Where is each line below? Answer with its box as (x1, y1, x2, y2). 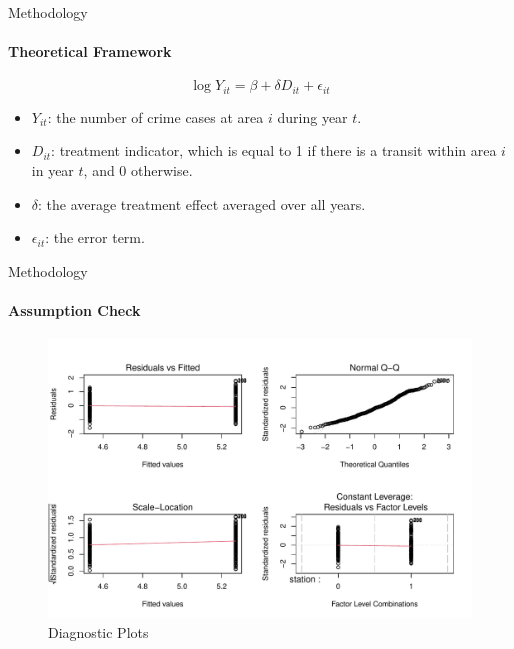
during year (277, 106, 348, 127)
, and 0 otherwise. (83, 160, 193, 181)
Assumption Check (8, 300, 141, 320)
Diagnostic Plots (48, 621, 149, 642)
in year (31, 160, 74, 181)
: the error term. (45, 227, 145, 248)
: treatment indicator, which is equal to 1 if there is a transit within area (51, 140, 497, 161)
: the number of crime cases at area (47, 106, 264, 127)
